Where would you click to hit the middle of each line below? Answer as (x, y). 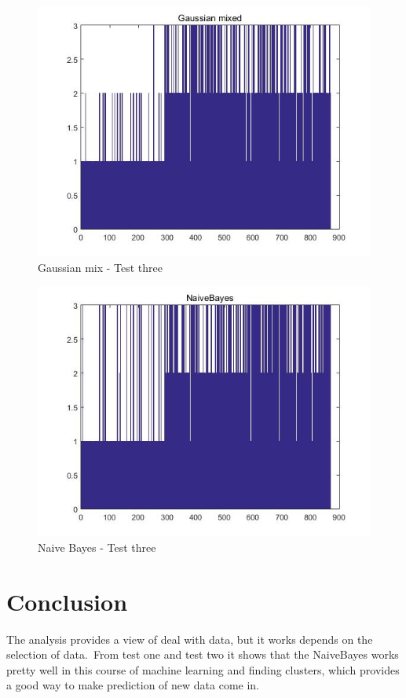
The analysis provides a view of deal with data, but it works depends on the (190, 639)
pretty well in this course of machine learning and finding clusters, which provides (203, 669)
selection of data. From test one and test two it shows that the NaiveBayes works (203, 654)
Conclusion (67, 601)
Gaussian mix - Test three (101, 267)
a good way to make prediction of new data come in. (133, 685)
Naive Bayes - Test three (97, 547)
